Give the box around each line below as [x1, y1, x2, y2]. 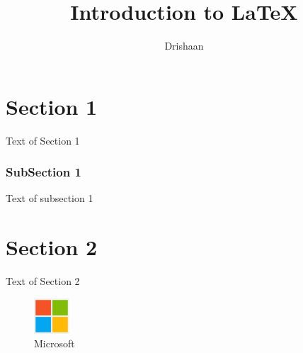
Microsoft [34, 336, 75, 351]
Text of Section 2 [6, 274, 80, 288]
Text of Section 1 [6, 133, 80, 147]
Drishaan [164, 38, 204, 53]
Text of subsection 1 [6, 191, 93, 206]
